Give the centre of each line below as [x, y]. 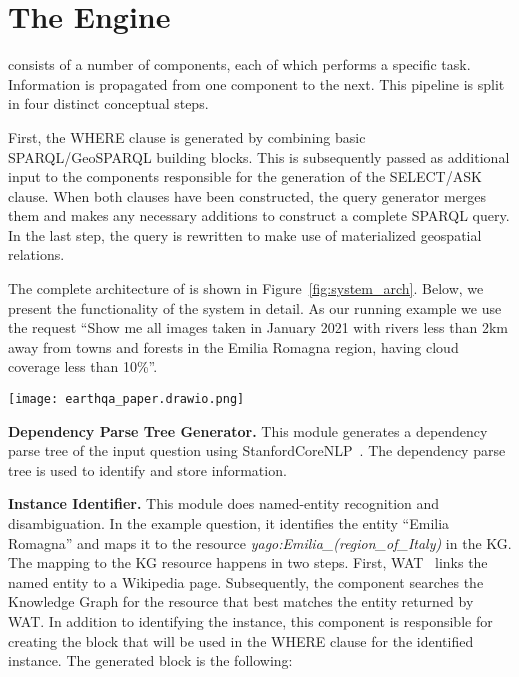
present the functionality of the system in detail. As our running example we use [255, 307]
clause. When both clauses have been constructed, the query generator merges [247, 195]
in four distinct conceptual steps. [108, 103]
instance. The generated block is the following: [150, 660]
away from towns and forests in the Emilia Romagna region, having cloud [233, 346]
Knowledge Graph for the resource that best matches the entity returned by [241, 601]
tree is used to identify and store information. [147, 469]
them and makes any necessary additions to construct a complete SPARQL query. [259, 215]
